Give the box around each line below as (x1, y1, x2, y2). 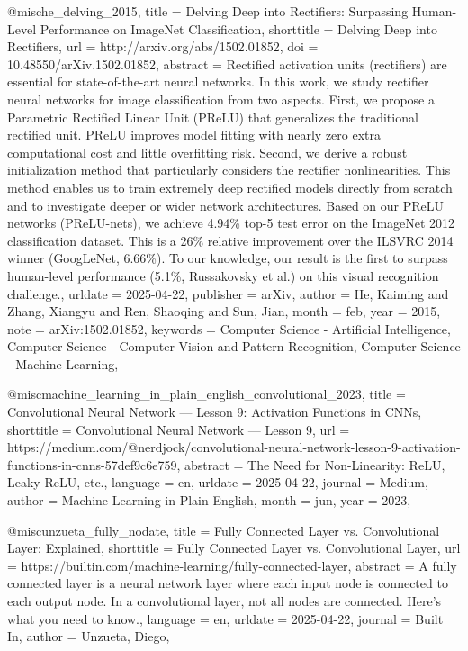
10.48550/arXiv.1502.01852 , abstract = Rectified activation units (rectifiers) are (7, 54, 447, 73)
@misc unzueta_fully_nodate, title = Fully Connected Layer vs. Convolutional (7, 520, 440, 539)
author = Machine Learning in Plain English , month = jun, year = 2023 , (7, 491, 411, 510)
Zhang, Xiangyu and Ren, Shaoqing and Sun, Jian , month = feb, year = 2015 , (7, 302, 441, 321)
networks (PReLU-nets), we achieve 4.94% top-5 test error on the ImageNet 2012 (7, 213, 455, 232)
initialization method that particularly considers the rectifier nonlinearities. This (7, 160, 451, 179)
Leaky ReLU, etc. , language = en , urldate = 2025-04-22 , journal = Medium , (7, 473, 428, 492)
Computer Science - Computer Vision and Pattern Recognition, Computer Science (7, 337, 461, 356)
